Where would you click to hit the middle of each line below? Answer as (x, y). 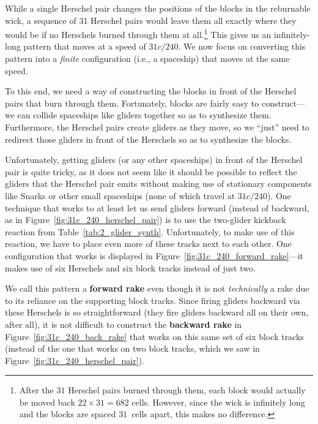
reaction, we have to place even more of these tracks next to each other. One (148, 244)
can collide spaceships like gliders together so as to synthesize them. (144, 115)
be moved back (47, 402)
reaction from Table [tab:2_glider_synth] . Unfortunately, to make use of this (150, 231)
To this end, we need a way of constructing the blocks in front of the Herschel (151, 91)
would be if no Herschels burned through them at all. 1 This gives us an (138, 33)
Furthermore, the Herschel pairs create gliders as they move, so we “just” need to (157, 127)
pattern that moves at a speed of (85, 46)
